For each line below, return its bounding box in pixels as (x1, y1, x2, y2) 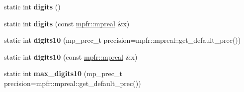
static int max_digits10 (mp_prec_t (4, 68, 122, 79)
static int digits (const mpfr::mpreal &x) (4, 18, 130, 28)
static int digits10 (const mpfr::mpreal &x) (4, 51, 138, 62)
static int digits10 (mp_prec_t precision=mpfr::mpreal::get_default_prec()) (4, 35, 241, 45)
